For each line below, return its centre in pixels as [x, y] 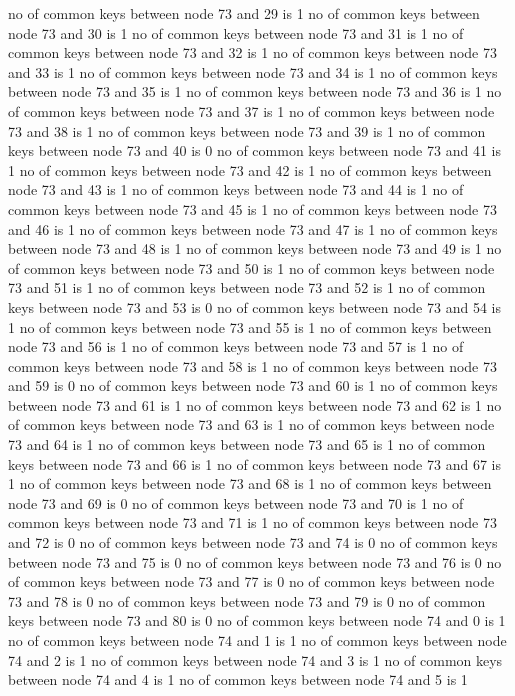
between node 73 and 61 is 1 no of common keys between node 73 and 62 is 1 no [255, 404]
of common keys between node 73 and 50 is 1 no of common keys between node [251, 267]
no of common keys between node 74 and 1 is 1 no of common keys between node [257, 640]
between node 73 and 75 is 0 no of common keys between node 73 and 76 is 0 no [255, 561]
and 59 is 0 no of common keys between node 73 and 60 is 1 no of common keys [253, 385]
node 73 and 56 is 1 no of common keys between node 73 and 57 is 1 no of [236, 346]
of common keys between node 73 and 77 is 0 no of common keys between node [251, 581]
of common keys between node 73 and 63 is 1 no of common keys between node [251, 424]
